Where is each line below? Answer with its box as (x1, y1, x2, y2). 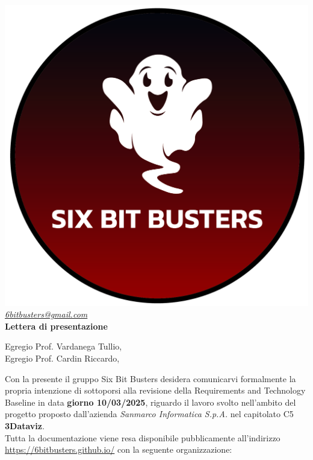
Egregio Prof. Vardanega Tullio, (5, 340, 122, 353)
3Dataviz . (5, 419, 45, 432)
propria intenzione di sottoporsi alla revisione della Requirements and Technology (5, 384, 306, 397)
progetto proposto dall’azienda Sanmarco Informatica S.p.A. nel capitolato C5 (5, 407, 294, 420)
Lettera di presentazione (5, 319, 108, 332)
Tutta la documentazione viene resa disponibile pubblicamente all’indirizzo (5, 431, 280, 444)
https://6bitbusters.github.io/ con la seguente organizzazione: (5, 443, 232, 456)
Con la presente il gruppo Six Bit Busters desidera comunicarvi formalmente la (5, 372, 296, 385)
